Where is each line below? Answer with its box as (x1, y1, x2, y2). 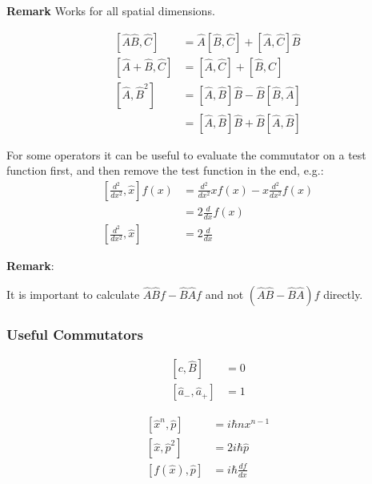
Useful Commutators (6, 324, 143, 344)
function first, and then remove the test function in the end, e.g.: (6, 162, 324, 179)
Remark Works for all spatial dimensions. (6, 2, 215, 18)
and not (205, 285, 244, 302)
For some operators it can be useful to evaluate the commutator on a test (6, 146, 366, 163)
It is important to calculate (6, 285, 140, 302)
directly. (323, 285, 363, 302)
